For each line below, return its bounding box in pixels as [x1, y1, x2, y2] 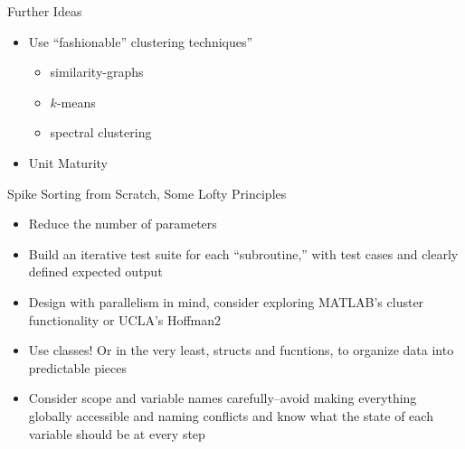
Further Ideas [7, 2, 82, 20]
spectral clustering [50, 123, 152, 142]
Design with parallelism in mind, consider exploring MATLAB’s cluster [28, 292, 424, 311]
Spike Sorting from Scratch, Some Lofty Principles [7, 183, 287, 202]
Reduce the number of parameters [28, 214, 217, 233]
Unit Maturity [28, 153, 108, 172]
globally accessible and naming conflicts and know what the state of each [28, 406, 433, 425]
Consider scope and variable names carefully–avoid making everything [28, 388, 417, 407]
